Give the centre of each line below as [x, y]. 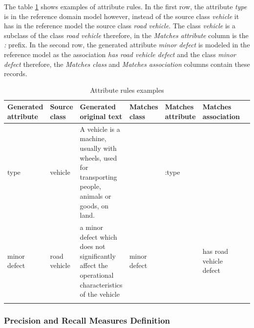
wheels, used [98, 157]
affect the [94, 265]
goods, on [94, 205]
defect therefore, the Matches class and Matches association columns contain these [127, 64]
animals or [95, 195]
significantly [98, 256]
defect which [98, 236]
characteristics [101, 284]
